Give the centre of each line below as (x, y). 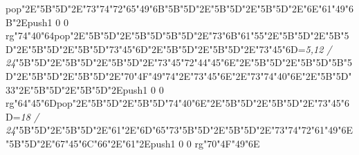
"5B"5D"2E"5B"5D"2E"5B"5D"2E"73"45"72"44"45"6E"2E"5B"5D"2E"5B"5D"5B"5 (184, 62)
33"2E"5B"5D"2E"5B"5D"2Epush (74, 89)
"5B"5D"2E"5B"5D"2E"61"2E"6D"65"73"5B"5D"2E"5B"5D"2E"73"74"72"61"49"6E (184, 130)
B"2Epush (27, 22)
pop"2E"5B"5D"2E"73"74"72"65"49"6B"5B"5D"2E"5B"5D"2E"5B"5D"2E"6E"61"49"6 (179, 8)
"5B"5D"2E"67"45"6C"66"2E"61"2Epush (88, 143)
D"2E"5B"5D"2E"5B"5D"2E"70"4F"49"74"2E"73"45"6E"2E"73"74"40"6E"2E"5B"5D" (179, 75)
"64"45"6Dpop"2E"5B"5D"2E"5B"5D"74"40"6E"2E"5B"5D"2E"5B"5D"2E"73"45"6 (182, 103)
